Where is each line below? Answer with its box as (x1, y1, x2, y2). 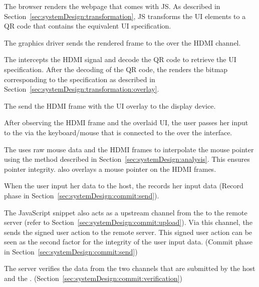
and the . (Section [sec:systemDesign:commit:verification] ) (4, 273, 182, 283)
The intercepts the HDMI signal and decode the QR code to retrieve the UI (4, 54, 236, 65)
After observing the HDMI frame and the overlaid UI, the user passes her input (4, 117, 248, 128)
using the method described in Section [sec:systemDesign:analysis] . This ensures (4, 154, 250, 164)
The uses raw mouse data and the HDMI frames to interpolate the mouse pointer (4, 144, 254, 154)
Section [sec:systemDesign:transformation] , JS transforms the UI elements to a (4, 11, 246, 21)
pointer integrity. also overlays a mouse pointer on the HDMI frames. (4, 163, 216, 174)
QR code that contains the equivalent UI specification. (4, 21, 171, 31)
